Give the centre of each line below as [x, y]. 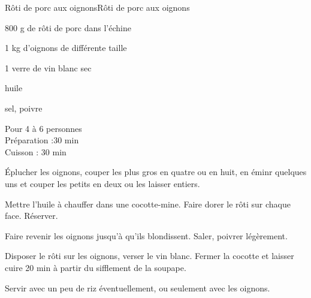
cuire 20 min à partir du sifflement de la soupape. [96, 267]
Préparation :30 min [42, 140]
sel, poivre [24, 108]
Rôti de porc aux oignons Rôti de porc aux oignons [97, 7]
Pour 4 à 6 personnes [43, 128]
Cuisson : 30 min [36, 151]
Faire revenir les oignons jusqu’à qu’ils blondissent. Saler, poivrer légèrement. [146, 235]
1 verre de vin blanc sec [48, 67]
